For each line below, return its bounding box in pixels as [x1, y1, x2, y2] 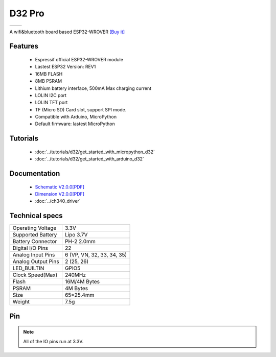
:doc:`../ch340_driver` [35, 198, 81, 204]
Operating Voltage [12, 225, 57, 232]
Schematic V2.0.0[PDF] [35, 184, 84, 190]
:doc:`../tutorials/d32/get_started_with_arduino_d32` [35, 156, 144, 162]
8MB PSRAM [35, 78, 62, 84]
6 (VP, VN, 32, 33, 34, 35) [64, 251, 127, 258]
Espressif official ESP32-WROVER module [35, 56, 124, 62]
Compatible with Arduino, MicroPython [35, 114, 117, 120]
